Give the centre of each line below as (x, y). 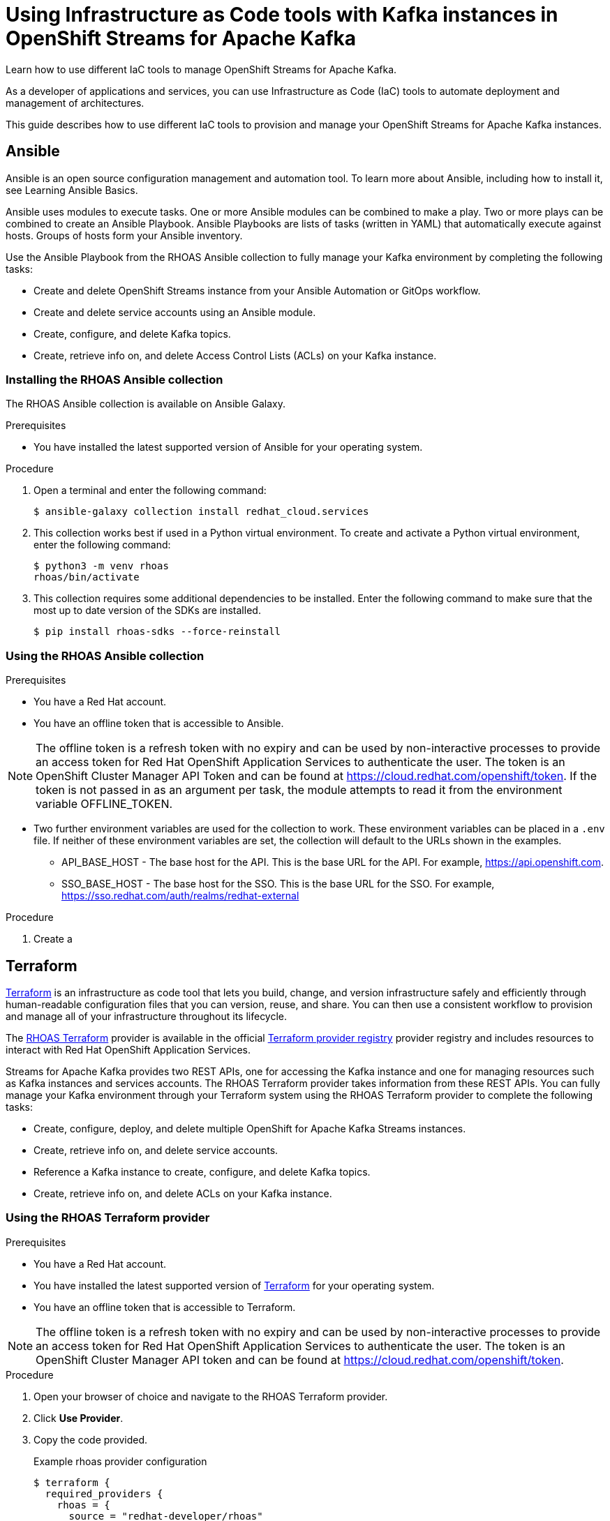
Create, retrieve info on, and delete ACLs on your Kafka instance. (183, 1193)
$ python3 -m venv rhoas (101, 566)
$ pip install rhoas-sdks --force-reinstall (157, 632)
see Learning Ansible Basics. (72, 190)
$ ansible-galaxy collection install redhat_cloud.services (201, 512)
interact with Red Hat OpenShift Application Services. (128, 1049)
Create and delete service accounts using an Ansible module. (175, 312)
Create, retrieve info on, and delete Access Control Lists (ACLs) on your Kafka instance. (235, 355)
